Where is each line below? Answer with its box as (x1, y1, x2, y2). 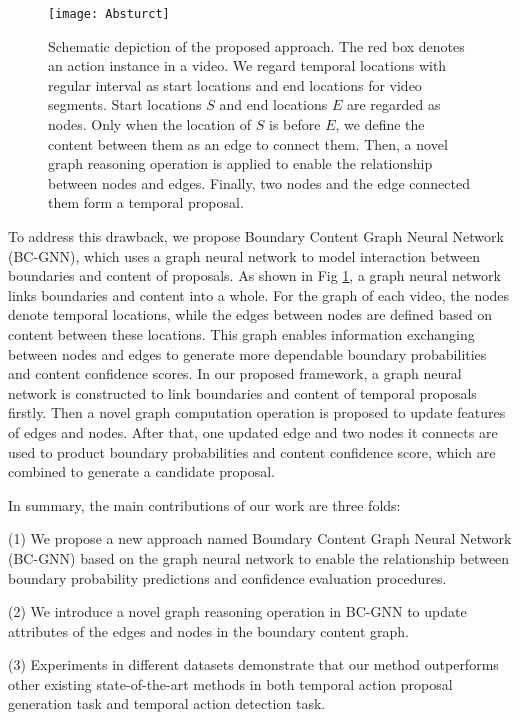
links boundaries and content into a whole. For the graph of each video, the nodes (8, 284, 510, 305)
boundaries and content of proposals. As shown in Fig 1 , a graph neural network (8, 265, 501, 286)
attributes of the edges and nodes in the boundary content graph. (8, 620, 409, 641)
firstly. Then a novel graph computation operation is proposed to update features (8, 402, 506, 423)
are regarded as (346, 94, 441, 115)
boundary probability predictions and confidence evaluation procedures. (8, 567, 447, 588)
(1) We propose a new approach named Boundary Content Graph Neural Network (8, 528, 512, 549)
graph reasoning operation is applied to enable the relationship (48, 153, 433, 174)
